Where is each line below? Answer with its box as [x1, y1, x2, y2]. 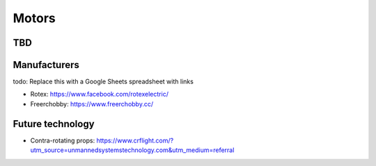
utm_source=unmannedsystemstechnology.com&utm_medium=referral [30, 146, 235, 154]
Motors [13, 10, 56, 26]
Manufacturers [13, 59, 80, 71]
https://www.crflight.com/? [96, 136, 174, 144]
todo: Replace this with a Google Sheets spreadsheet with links [13, 77, 194, 86]
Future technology [13, 118, 95, 130]
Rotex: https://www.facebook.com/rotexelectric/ [30, 90, 169, 99]
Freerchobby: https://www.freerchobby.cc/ [30, 99, 153, 108]
